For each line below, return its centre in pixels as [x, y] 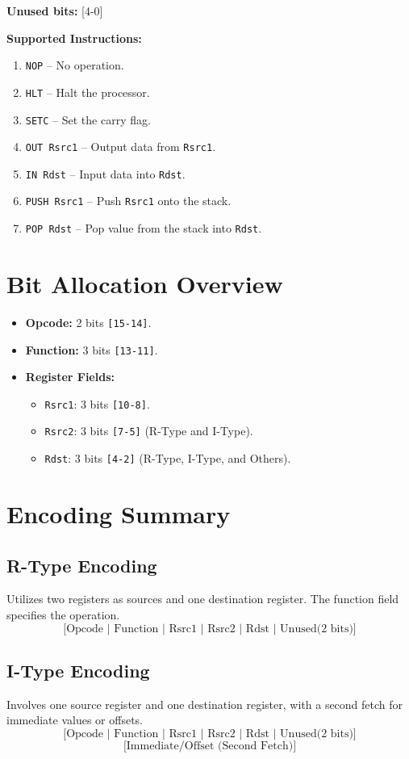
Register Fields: [70, 377]
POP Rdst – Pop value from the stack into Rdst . [144, 228]
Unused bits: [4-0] [55, 10]
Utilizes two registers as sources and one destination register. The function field [203, 599]
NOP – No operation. [75, 65]
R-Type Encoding [82, 565]
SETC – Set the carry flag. [88, 119]
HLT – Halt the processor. [88, 92]
